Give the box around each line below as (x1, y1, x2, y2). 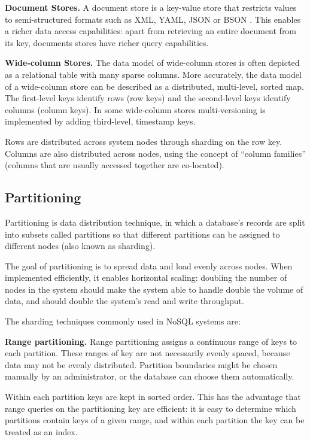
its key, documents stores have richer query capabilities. (5, 36, 209, 48)
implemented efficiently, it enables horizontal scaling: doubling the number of (5, 271, 287, 284)
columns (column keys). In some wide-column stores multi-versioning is (5, 103, 266, 116)
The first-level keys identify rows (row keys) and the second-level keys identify (5, 92, 291, 104)
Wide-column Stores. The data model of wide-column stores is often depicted (5, 56, 300, 69)
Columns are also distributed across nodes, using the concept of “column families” (5, 147, 306, 159)
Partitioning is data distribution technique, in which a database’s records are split (5, 216, 305, 228)
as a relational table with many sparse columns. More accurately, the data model (5, 68, 302, 80)
